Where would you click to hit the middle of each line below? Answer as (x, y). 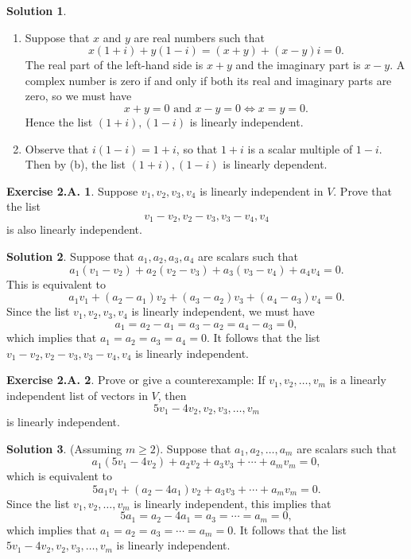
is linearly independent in (262, 190)
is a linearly (358, 380)
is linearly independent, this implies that (233, 503)
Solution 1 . (37, 10)
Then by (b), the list (75, 164)
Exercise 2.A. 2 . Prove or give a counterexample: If (136, 380)
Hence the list (59, 121)
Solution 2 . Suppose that (70, 256)
